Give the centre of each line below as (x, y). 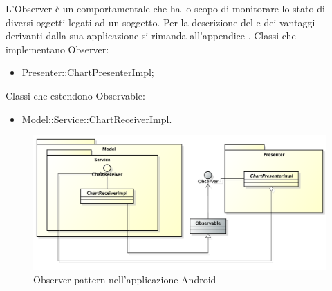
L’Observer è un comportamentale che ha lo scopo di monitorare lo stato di (165, 8)
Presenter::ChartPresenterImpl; (88, 72)
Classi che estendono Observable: (75, 95)
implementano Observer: (57, 49)
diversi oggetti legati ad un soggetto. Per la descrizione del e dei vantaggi (160, 22)
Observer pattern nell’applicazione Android (125, 279)
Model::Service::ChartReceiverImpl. (97, 119)
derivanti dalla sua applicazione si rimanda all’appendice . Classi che (151, 36)
